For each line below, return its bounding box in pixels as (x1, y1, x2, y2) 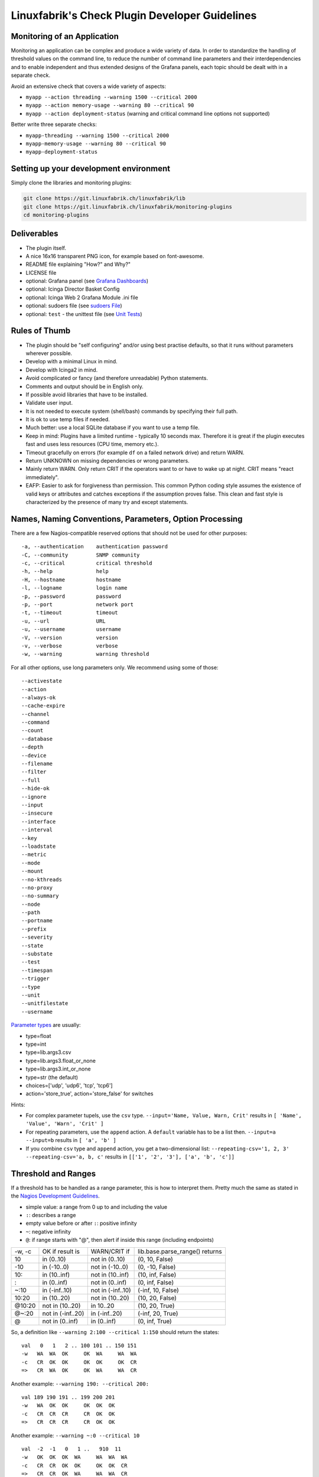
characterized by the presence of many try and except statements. (25, 498, 188, 505)
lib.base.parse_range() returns (138, 1247, 222, 1255)
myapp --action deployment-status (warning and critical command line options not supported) (25, 110, 270, 117)
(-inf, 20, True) (138, 1309, 178, 1317)
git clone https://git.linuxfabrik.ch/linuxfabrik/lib (23, 195, 185, 202)
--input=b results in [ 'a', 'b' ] (25, 1137, 116, 1144)
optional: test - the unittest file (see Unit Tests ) (25, 310, 142, 317)
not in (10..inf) (90, 1270, 129, 1278)
